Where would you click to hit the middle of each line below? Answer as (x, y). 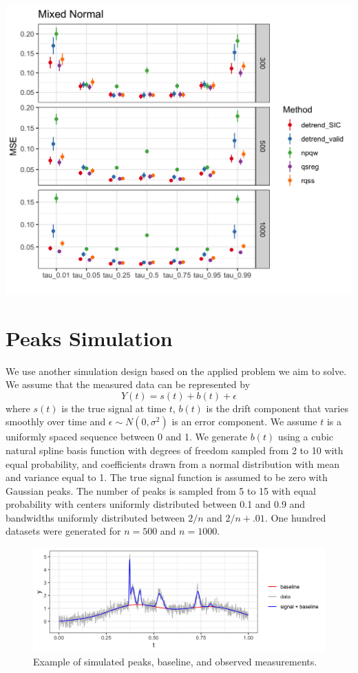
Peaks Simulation (89, 338)
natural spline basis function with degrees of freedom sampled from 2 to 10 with (175, 450)
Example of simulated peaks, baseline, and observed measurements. (175, 661)
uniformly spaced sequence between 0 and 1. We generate (126, 437)
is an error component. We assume (244, 421)
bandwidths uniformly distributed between (95, 517)
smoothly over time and (56, 421)
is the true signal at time (114, 408)
